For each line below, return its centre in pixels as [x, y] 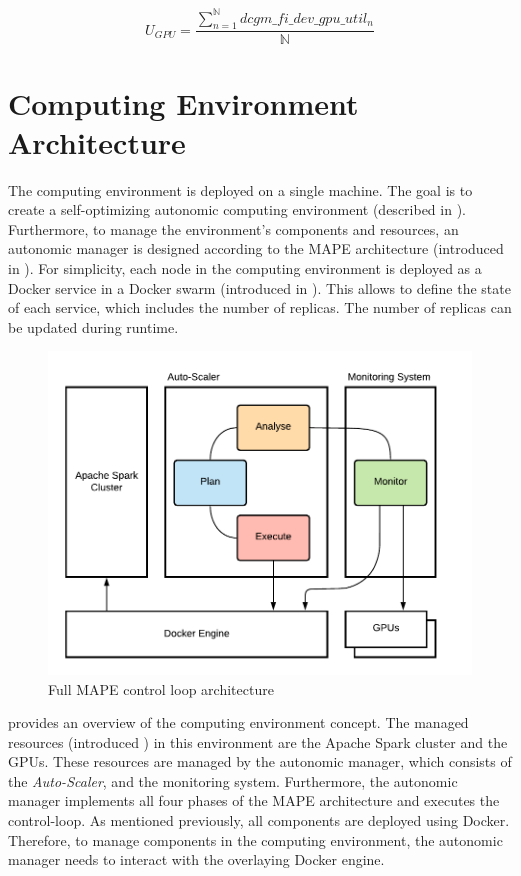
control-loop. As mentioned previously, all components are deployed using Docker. [259, 820]
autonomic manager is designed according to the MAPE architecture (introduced [256, 248]
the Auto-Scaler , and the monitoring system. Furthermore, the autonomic [233, 780]
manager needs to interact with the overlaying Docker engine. [196, 859]
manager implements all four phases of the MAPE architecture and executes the [254, 800]
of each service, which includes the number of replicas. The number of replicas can [260, 307]
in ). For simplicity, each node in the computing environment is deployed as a [245, 268]
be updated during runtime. [93, 326]
